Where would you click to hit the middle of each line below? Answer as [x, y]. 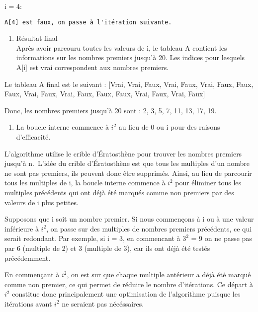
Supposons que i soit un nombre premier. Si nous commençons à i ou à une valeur [129, 219]
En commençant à [32, 274]
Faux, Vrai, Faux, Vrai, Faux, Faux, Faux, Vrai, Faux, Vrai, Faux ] [105, 94]
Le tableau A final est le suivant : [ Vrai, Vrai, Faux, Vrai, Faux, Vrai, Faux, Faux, [129, 84]
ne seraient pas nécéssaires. [103, 303]
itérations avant [28, 303]
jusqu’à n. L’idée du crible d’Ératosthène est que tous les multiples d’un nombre [127, 163]
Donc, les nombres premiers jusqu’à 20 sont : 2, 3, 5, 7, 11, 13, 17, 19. [111, 110]
